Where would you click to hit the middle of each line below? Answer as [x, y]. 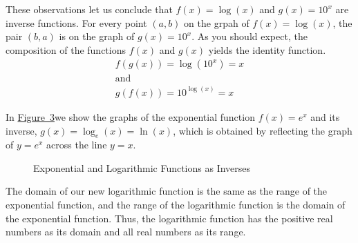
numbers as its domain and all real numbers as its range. [126, 232]
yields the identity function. [267, 49]
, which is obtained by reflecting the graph [263, 130]
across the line [77, 145]
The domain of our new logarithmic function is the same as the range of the [167, 191]
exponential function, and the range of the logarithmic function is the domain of [176, 205]
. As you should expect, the [249, 36]
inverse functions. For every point [76, 22]
